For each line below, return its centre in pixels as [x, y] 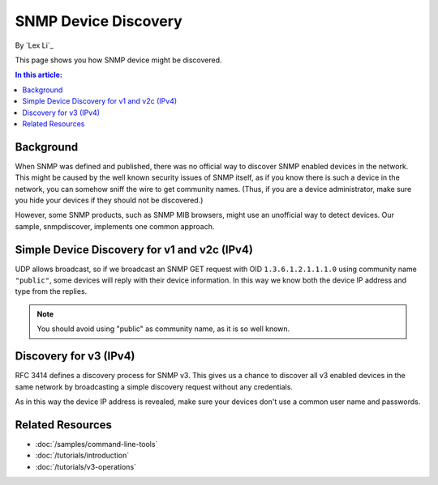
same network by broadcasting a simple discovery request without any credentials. [154, 387]
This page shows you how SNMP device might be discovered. [118, 60]
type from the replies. [51, 291]
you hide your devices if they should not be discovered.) [109, 200]
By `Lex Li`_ [34, 45]
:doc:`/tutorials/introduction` [82, 455]
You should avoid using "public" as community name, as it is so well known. [163, 329]
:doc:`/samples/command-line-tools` [97, 444]
